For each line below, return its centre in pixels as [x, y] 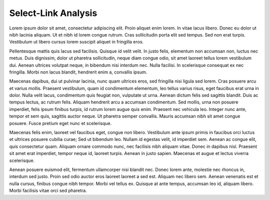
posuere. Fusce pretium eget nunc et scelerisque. [60, 123]
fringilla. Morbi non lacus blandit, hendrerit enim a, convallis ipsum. [78, 72]
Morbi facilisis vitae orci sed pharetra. [48, 190]
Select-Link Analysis [53, 13]
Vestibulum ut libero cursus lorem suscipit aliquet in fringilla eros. [76, 42]
